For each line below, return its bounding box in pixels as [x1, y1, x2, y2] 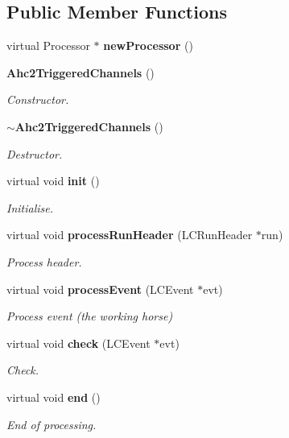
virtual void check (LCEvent [6, 334, 151, 351]
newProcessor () [103, 37, 193, 54]
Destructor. [6, 145, 63, 162]
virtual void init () [6, 172, 100, 189]
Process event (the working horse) [6, 308, 173, 324]
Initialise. [6, 199, 54, 216]
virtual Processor [6, 37, 90, 54]
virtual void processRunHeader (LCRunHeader [6, 226, 253, 243]
